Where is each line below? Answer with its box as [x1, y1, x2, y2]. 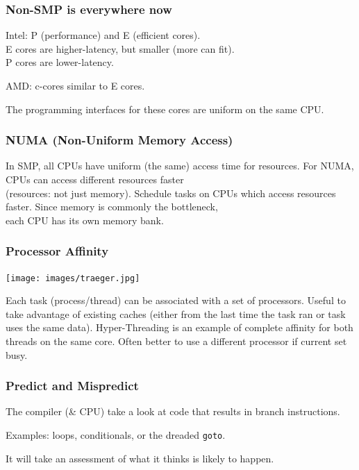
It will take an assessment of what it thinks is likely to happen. [6, 451, 274, 465]
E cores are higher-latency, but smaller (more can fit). [6, 41, 235, 56]
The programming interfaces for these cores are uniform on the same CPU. [6, 101, 324, 116]
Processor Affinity [6, 242, 109, 260]
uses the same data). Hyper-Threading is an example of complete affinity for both [6, 320, 353, 335]
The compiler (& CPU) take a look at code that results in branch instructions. [6, 404, 340, 419]
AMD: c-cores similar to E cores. [6, 78, 145, 92]
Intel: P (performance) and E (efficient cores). [6, 28, 201, 42]
